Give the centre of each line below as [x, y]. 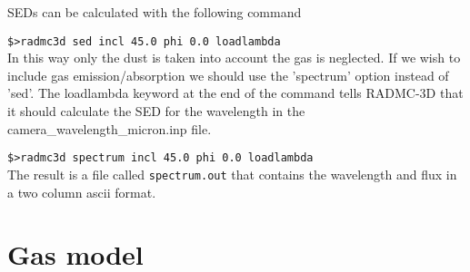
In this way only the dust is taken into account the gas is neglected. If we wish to [234, 58]
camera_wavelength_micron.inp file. [110, 128]
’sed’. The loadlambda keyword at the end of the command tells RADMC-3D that [235, 93]
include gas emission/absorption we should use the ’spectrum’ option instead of [228, 75]
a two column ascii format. [82, 192]
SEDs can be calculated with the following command [155, 12]
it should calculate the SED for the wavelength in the [156, 111]
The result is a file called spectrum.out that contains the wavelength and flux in [232, 174]
